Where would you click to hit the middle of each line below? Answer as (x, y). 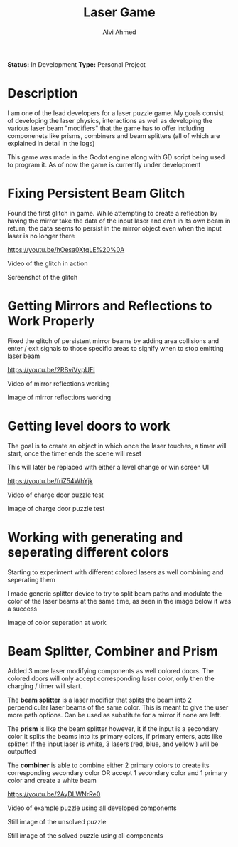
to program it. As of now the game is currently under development (104, 164)
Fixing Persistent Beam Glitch (96, 194)
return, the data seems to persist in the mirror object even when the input (114, 228)
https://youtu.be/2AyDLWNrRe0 (54, 794)
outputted (22, 751)
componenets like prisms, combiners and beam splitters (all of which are (114, 135)
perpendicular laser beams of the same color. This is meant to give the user (118, 707)
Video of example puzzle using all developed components (92, 808)
